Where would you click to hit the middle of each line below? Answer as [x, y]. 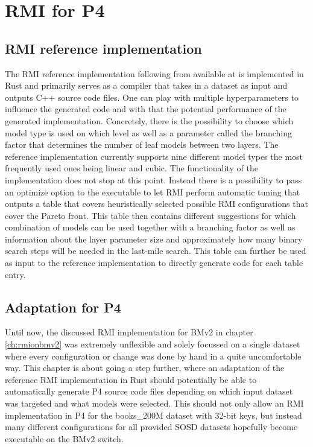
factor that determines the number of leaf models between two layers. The [142, 144]
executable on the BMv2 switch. [64, 438]
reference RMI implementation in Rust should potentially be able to [131, 379]
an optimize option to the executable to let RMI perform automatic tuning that [153, 192]
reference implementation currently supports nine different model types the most [154, 156]
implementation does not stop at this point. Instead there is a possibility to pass [153, 179]
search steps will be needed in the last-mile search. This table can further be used [156, 251]
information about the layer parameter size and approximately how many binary [154, 239]
